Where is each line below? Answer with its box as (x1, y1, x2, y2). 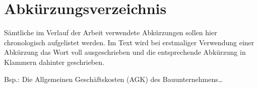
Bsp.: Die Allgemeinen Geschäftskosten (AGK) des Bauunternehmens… (4, 73, 223, 84)
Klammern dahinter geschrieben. (4, 56, 104, 67)
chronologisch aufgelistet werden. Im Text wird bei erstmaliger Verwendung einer (4, 37, 254, 47)
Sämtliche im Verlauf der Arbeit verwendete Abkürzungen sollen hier (4, 27, 217, 38)
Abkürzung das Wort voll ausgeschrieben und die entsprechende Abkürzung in (4, 47, 246, 57)
